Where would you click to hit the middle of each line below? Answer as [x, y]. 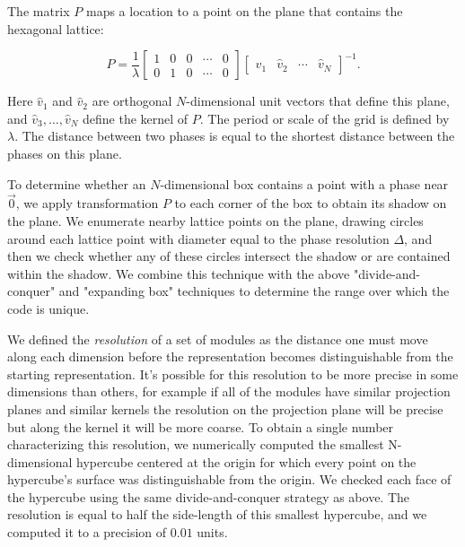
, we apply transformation [87, 203]
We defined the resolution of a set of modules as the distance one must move [218, 339]
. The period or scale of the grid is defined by [325, 118]
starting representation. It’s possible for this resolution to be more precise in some [233, 373]
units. [212, 532]
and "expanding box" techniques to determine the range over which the [254, 291]
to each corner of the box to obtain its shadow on [311, 203]
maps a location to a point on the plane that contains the [244, 11]
